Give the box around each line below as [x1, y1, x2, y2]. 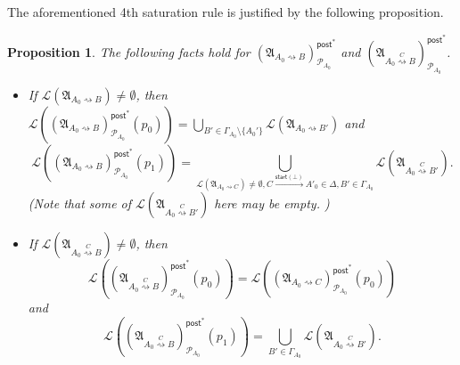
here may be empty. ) [214, 193, 330, 212]
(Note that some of [28, 193, 132, 212]
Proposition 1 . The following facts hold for [7, 42, 251, 61]
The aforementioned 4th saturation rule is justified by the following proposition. [7, 3, 444, 20]
